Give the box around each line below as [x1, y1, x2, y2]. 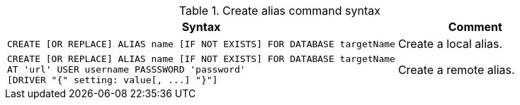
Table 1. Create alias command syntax [179, 4, 380, 18]
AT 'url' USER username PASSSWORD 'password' [7, 64, 246, 75]
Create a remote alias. [397, 62, 515, 77]
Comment [448, 20, 502, 34]
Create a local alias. [397, 37, 503, 51]
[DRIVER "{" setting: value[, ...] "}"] [7, 75, 218, 85]
